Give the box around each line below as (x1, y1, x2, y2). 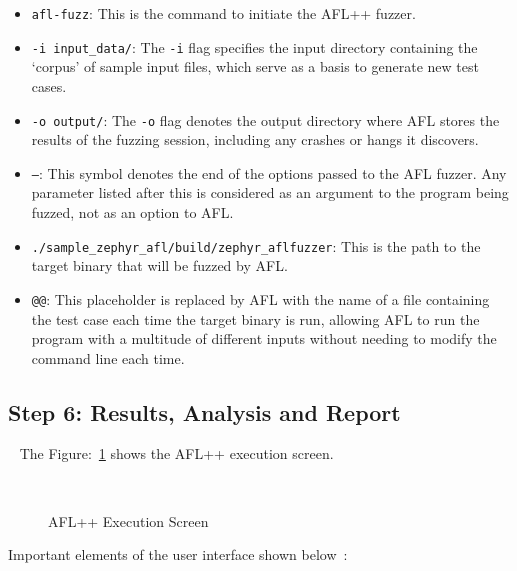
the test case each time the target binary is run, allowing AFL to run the (31, 308, 480, 329)
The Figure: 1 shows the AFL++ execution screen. (19, 443, 334, 464)
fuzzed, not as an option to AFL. (31, 202, 234, 222)
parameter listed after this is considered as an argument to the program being (31, 182, 509, 203)
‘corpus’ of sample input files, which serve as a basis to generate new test (31, 56, 479, 77)
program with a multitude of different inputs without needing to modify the (31, 328, 497, 349)
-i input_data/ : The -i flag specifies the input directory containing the (31, 36, 478, 57)
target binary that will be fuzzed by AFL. (31, 255, 288, 276)
